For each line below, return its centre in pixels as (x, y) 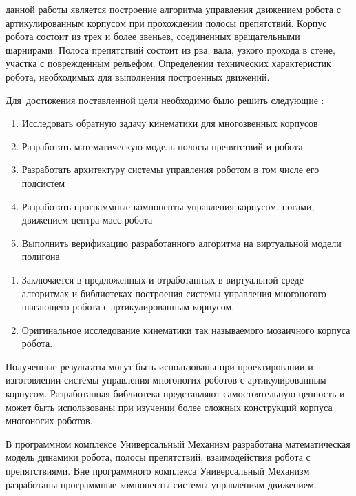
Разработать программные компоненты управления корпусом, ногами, (168, 206)
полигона (41, 256)
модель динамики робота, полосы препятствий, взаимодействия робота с (158, 457)
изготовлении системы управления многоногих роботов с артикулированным (166, 380)
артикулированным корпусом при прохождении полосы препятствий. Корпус (166, 22)
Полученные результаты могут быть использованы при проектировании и (159, 366)
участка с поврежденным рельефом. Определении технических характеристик (168, 63)
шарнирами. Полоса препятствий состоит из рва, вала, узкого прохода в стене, (170, 49)
